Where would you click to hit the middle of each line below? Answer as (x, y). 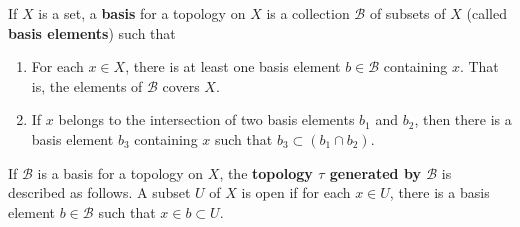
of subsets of (407, 13)
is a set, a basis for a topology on (142, 13)
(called (486, 13)
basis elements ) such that (92, 32)
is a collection (308, 13)
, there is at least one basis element (233, 66)
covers (181, 85)
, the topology (266, 172)
